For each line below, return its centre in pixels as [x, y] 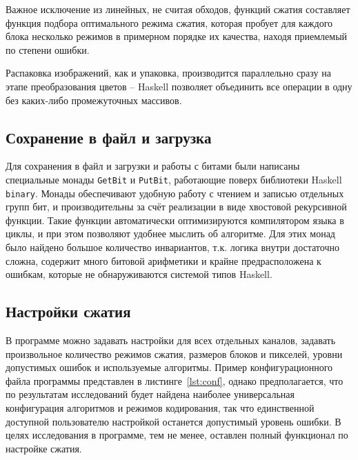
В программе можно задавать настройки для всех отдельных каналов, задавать [171, 340]
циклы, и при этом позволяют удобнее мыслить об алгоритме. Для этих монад [170, 233]
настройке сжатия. [44, 448]
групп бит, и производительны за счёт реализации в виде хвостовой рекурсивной [176, 207]
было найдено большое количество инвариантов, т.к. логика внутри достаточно [172, 247]
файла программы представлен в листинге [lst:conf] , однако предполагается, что [175, 380]
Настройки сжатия [68, 311]
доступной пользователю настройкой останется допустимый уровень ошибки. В [173, 421]
